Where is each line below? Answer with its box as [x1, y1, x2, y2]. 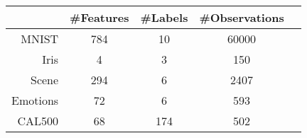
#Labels [140, 9, 188, 25]
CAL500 [17, 113, 59, 129]
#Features [70, 9, 129, 25]
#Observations [199, 9, 284, 25]
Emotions [11, 92, 59, 108]
